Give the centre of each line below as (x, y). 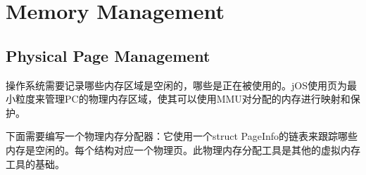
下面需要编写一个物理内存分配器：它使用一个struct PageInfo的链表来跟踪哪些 (182, 136)
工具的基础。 (35, 163)
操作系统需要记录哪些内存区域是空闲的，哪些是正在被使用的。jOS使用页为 (176, 85)
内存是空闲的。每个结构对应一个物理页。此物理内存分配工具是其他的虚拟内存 (183, 149)
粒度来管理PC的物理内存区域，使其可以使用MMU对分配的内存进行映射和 (183, 99)
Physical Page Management (108, 55)
